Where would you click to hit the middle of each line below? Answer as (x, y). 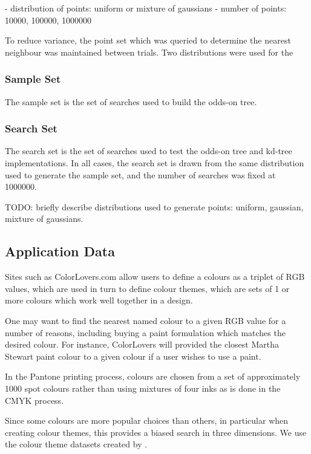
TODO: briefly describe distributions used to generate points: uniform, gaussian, (154, 206)
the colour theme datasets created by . (76, 444)
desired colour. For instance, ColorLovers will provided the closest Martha (142, 344)
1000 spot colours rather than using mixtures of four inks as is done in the (143, 388)
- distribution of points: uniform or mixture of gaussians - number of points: (146, 8)
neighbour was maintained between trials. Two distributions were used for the (149, 52)
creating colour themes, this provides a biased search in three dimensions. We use (156, 432)
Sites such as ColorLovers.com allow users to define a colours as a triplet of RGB (155, 277)
